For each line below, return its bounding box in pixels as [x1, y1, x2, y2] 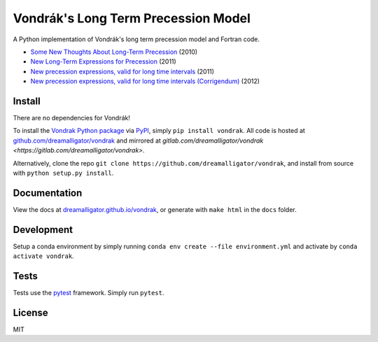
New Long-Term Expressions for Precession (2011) [30, 57, 176, 66]
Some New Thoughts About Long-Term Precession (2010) [30, 48, 198, 56]
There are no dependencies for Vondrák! [13, 114, 131, 122]
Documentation [13, 187, 83, 199]
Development [13, 224, 73, 236]
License [13, 306, 48, 318]
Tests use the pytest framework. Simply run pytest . [13, 289, 164, 297]
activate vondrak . [13, 252, 74, 260]
